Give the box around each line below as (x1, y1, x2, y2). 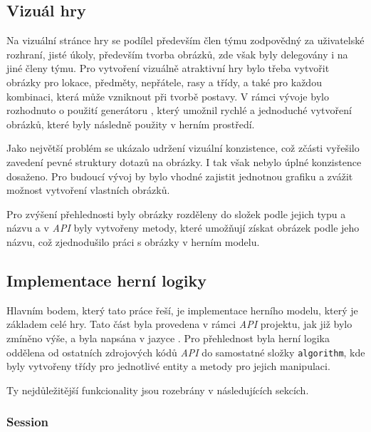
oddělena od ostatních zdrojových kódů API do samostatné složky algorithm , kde (6, 344, 365, 359)
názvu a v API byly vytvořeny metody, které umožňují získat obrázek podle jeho (6, 220, 360, 235)
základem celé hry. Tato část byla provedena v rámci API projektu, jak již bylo (6, 317, 352, 331)
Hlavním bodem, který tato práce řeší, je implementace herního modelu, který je (6, 302, 358, 317)
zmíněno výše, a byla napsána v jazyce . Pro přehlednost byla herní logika (6, 330, 330, 345)
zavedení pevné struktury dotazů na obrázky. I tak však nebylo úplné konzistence (6, 154, 362, 169)
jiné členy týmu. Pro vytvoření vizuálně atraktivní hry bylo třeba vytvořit (6, 61, 330, 76)
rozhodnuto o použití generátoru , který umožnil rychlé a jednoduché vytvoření (6, 103, 352, 118)
